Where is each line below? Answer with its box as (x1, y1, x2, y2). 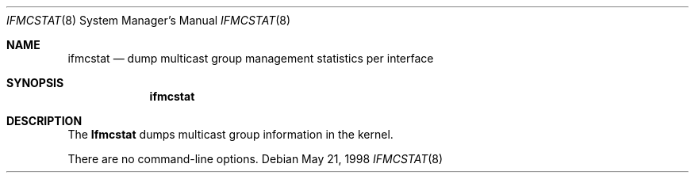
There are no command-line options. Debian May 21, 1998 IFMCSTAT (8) (67, 152, 443, 166)
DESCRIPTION (6, 114, 83, 128)
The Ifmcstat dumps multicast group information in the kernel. (67, 128, 394, 141)
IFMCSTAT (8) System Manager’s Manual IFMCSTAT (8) (6, 13, 291, 27)
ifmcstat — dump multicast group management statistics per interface (67, 51, 434, 65)
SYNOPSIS (6, 76, 64, 89)
